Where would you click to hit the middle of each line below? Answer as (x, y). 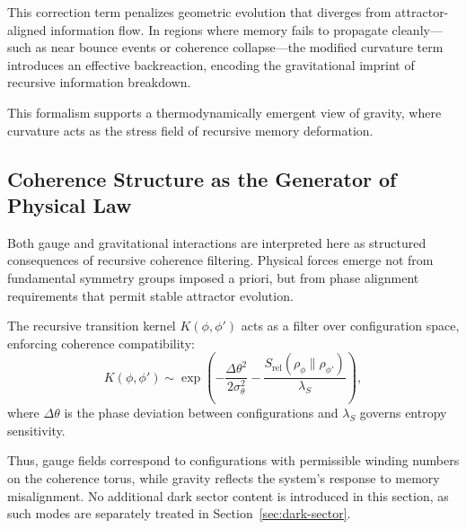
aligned (27, 29)
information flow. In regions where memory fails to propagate (219, 29)
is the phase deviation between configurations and (201, 413)
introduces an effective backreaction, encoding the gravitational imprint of (211, 64)
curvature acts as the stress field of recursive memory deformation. (190, 130)
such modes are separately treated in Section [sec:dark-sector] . (179, 513)
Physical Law (70, 204)
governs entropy (403, 413)
